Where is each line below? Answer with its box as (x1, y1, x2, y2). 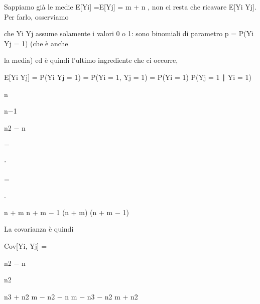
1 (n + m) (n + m (56, 207, 113, 217)
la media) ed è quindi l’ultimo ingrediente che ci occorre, (4, 55, 178, 65)
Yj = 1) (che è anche (4, 38, 68, 48)
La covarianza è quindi (4, 224, 74, 234)
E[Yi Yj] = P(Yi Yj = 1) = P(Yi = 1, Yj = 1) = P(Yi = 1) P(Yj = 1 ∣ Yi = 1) (4, 71, 251, 82)
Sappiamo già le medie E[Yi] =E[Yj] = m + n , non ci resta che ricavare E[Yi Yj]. (4, 2, 256, 12)
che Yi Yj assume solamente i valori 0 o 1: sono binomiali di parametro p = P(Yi (4, 28, 254, 39)
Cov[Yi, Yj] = (4, 240, 47, 251)
